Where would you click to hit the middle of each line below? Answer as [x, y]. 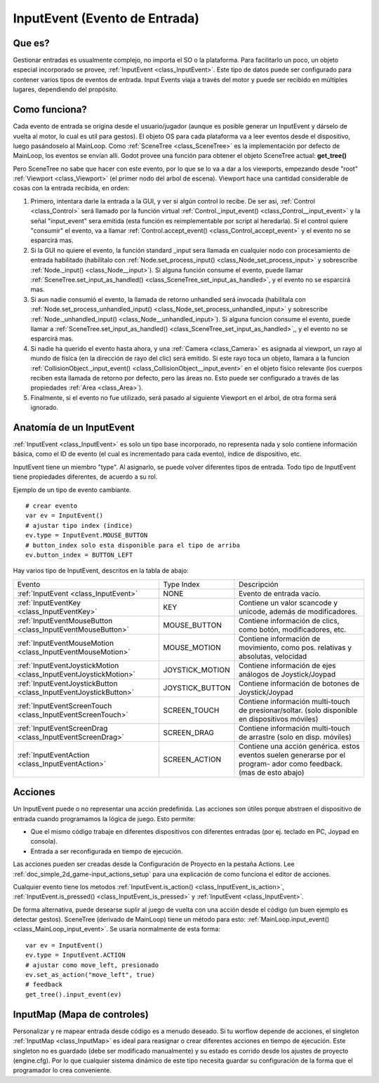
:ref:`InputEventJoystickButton [67, 683]
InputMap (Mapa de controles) [81, 1014]
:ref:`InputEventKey [49, 602]
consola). [44, 842]
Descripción [259, 584]
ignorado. [45, 408]
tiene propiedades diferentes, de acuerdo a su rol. [85, 477]
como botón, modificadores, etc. [293, 630]
